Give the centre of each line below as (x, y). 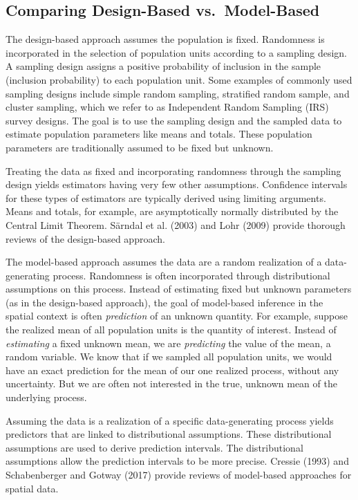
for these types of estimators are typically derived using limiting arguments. (166, 197)
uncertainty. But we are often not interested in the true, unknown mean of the (171, 383)
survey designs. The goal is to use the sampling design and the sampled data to (174, 120)
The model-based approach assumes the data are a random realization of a (164, 262)
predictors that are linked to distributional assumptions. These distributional (169, 434)
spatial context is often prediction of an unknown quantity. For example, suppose (177, 316)
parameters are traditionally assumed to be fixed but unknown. (140, 147)
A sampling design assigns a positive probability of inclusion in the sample (163, 66)
